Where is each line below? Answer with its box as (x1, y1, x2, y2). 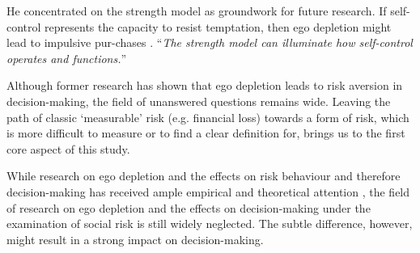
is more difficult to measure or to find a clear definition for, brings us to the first (6, 124, 405, 141)
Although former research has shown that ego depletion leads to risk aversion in (6, 77, 403, 94)
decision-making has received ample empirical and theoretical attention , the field (6, 183, 410, 200)
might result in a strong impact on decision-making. (6, 230, 264, 247)
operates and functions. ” (6, 49, 127, 66)
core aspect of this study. (6, 140, 130, 157)
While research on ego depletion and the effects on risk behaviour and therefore (6, 167, 401, 184)
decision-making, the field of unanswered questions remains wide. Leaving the (6, 92, 391, 109)
